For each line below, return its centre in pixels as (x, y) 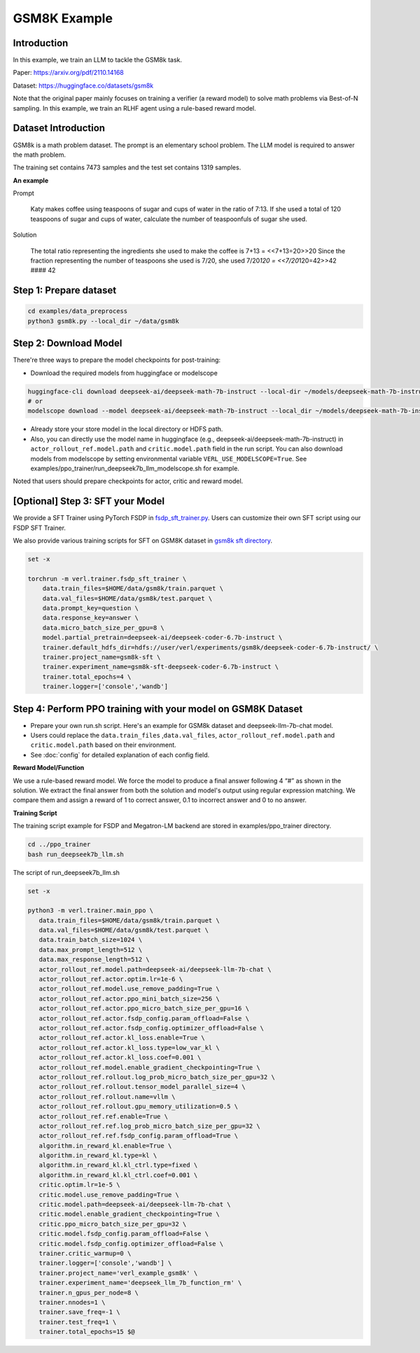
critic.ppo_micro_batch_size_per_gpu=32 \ (113, 1224)
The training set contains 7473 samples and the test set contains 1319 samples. (127, 167)
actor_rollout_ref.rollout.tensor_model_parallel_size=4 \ (142, 1087)
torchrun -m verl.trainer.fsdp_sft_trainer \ (107, 579)
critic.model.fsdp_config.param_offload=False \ (124, 1234)
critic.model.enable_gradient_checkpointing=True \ (129, 1214)
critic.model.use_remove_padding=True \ (109, 1194)
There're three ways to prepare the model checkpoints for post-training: (117, 360)
